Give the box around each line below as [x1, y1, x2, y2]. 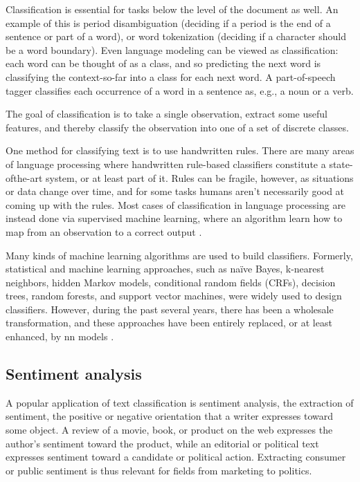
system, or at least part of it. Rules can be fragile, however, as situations [45, 170, 354, 185]
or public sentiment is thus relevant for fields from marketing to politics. [6, 463, 312, 477]
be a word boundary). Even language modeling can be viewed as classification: [6, 42, 339, 57]
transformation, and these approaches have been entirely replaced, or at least [6, 315, 332, 330]
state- [329, 156, 353, 171]
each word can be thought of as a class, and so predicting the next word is [6, 56, 321, 71]
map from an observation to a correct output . [6, 224, 202, 239]
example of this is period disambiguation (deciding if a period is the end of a [6, 15, 331, 30]
